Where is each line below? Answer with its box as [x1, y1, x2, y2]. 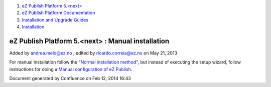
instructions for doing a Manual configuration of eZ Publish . [9, 66, 132, 72]
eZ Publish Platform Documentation [22, 10, 95, 16]
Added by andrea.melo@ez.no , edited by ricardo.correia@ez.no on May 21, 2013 [9, 50, 178, 56]
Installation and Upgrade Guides [22, 16, 89, 22]
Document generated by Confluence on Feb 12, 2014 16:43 [9, 75, 131, 81]
